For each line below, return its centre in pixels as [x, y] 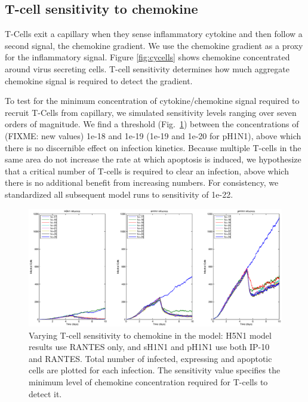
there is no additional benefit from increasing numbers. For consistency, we [142, 182]
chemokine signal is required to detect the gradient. [99, 80]
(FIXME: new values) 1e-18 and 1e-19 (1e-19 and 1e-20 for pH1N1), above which [153, 135]
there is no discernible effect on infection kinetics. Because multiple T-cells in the [153, 147]
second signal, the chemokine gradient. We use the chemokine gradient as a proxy [154, 45]
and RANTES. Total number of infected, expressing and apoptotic [150, 358]
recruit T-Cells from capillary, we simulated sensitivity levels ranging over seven [151, 112]
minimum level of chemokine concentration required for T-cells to [148, 381]
